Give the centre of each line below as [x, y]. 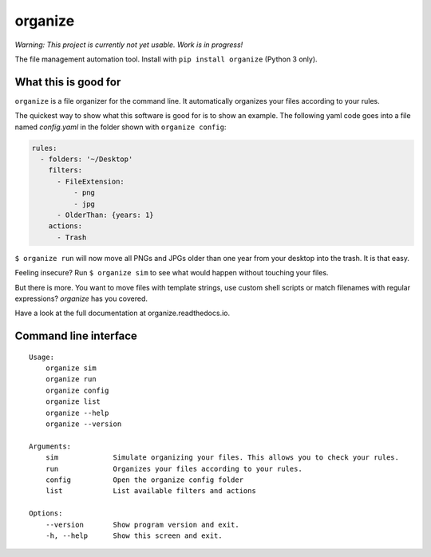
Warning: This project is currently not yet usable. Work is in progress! [129, 45]
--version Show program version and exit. [142, 524]
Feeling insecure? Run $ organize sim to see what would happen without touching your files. [172, 273]
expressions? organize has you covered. [81, 298]
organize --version [83, 424]
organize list [73, 402]
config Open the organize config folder [144, 480]
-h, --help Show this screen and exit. [134, 535]
